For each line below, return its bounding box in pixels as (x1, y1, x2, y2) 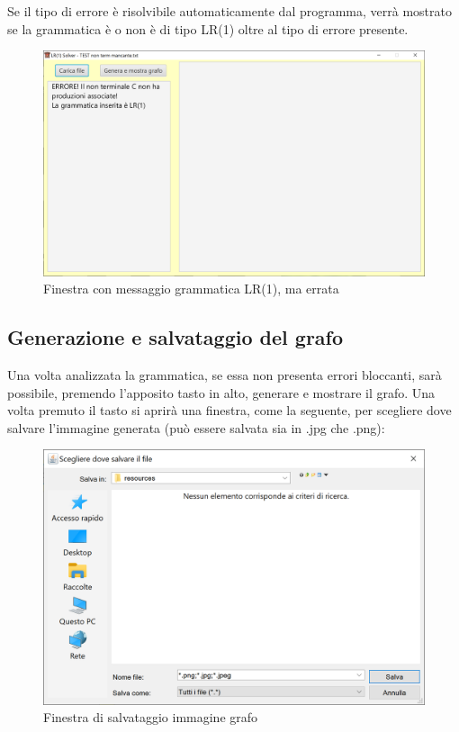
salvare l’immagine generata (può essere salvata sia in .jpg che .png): (7, 418, 385, 437)
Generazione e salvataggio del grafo (7, 323, 344, 351)
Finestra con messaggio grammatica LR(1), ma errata (43, 279, 339, 298)
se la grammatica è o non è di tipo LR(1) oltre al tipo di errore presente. (7, 19, 409, 38)
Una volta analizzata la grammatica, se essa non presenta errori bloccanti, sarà (7, 366, 442, 384)
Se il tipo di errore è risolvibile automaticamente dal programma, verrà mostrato (7, 2, 453, 20)
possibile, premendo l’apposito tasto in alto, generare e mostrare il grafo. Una (7, 383, 436, 402)
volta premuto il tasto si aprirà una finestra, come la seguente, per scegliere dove (7, 401, 452, 420)
